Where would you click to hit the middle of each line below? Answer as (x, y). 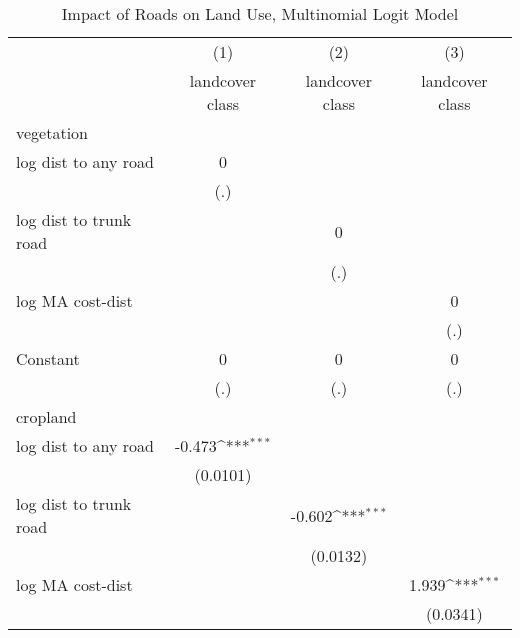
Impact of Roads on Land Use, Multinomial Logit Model (260, 13)
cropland (46, 416)
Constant (48, 358)
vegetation (52, 132)
